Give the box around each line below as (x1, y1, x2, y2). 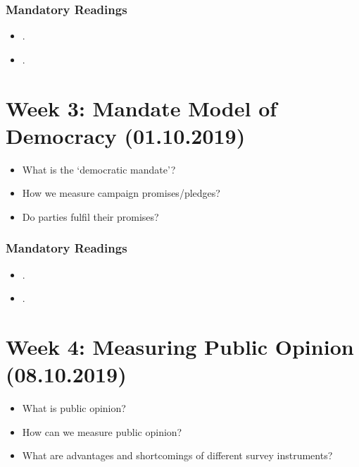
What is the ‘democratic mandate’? (22, 162, 176, 176)
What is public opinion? (22, 401, 126, 416)
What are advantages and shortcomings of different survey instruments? (22, 448, 333, 463)
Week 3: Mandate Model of (6, 93, 277, 122)
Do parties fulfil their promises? (22, 209, 159, 224)
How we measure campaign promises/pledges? (22, 186, 220, 200)
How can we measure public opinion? (22, 424, 182, 439)
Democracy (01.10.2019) (6, 121, 246, 150)
